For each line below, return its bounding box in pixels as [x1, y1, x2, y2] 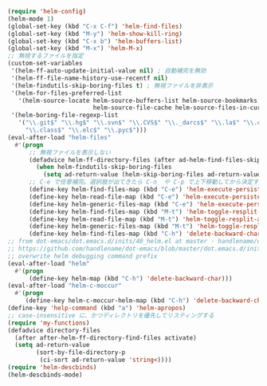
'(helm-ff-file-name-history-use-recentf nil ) [10, 74, 169, 82]
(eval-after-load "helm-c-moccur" [7, 282, 123, 290]
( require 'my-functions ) [7, 319, 90, 327]
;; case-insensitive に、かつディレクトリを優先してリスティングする [7, 311, 214, 319]
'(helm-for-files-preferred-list [10, 89, 123, 97]
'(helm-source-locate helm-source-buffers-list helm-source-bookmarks [18, 96, 258, 104]
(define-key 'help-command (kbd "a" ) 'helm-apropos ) [7, 304, 187, 312]
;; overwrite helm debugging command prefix [7, 252, 158, 260]
